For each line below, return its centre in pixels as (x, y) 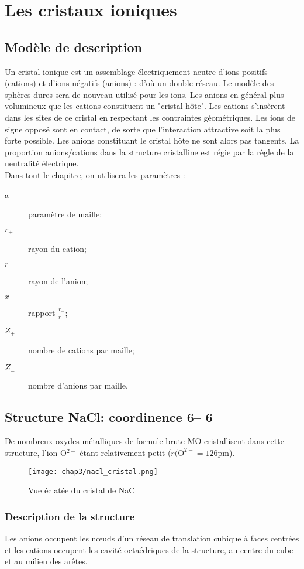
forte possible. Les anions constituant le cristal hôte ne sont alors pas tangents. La (152, 140)
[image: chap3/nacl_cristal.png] (93, 471)
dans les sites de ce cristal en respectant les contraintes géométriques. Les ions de (150, 117)
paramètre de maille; (65, 214)
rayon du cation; (58, 249)
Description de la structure (70, 516)
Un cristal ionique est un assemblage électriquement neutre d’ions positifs (136, 71)
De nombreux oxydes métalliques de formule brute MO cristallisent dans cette (144, 441)
